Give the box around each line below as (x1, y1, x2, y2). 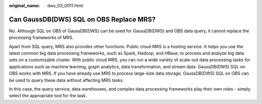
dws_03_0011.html (47, 3, 83, 8)
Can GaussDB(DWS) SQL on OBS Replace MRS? (9, 15, 156, 24)
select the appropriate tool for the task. (9, 93, 87, 99)
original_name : (9, 3, 40, 8)
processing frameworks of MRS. (9, 35, 74, 40)
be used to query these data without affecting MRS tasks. (9, 77, 124, 83)
